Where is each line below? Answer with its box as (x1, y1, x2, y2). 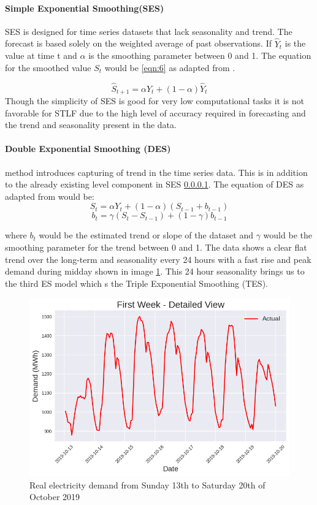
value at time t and (5, 49, 77, 62)
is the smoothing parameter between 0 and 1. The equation (88, 49, 311, 62)
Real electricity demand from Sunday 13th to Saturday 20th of (29, 478, 265, 491)
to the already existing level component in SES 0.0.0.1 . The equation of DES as (5, 178, 304, 191)
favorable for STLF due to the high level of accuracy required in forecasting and (5, 106, 306, 119)
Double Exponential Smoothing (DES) (5, 142, 171, 155)
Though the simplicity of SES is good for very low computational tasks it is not (5, 94, 304, 107)
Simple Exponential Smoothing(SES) (5, 1, 164, 14)
